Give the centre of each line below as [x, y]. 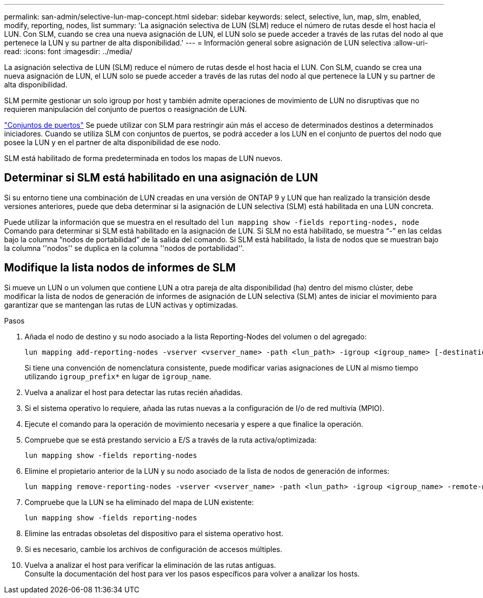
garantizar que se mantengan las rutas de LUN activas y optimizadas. [121, 305]
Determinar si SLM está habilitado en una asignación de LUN [161, 178]
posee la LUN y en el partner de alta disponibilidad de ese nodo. [112, 142]
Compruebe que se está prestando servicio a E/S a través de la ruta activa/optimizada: [171, 440]
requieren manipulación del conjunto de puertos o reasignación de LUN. [126, 109]
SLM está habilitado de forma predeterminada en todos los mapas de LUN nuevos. [143, 158]
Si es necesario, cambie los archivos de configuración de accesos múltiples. [153, 549]
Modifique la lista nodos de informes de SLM [120, 268]
